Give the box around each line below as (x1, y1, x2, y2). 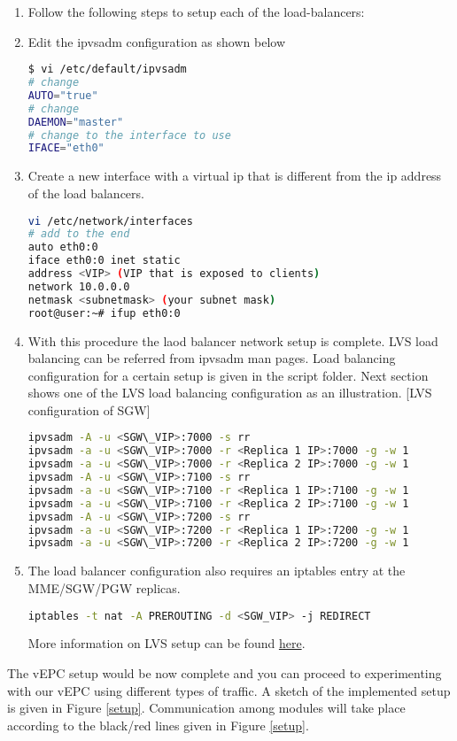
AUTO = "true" (27, 89, 98, 102)
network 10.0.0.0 (27, 280, 130, 293)
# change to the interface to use (27, 128, 231, 142)
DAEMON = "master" (27, 115, 124, 128)
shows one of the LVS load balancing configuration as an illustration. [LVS (27, 383, 432, 402)
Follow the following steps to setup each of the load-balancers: (27, 3, 365, 20)
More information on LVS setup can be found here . (27, 634, 306, 652)
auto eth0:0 (27, 241, 98, 254)
